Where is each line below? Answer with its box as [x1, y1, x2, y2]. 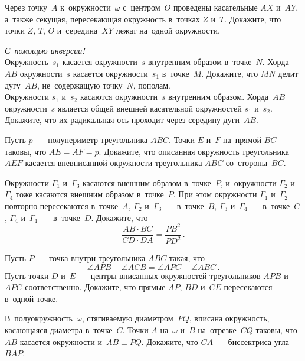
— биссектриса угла [217, 335, 289, 347]
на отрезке [198, 323, 237, 336]
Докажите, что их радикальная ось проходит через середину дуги [5, 113, 240, 126]
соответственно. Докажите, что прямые [25, 281, 166, 293]
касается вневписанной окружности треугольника [25, 157, 202, 169]
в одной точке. [5, 292, 58, 304]
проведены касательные [173, 1, 258, 13]
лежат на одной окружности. [116, 24, 220, 37]
